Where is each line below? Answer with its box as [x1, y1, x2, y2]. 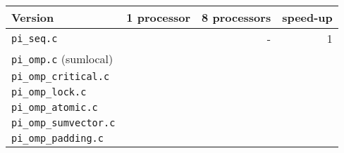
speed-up [282, 9, 333, 25]
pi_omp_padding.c [11, 133, 104, 144]
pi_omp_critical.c [11, 71, 110, 82]
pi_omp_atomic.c [11, 102, 98, 113]
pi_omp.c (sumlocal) [11, 51, 113, 67]
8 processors [202, 9, 271, 25]
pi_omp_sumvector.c [11, 117, 116, 128]
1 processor [126, 9, 191, 25]
